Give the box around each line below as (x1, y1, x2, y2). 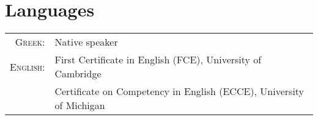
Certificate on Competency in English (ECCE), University (54, 84, 305, 99)
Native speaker (54, 35, 118, 49)
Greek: (15, 35, 45, 49)
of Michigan (54, 98, 105, 113)
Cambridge (54, 66, 102, 81)
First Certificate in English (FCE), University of (54, 52, 262, 67)
